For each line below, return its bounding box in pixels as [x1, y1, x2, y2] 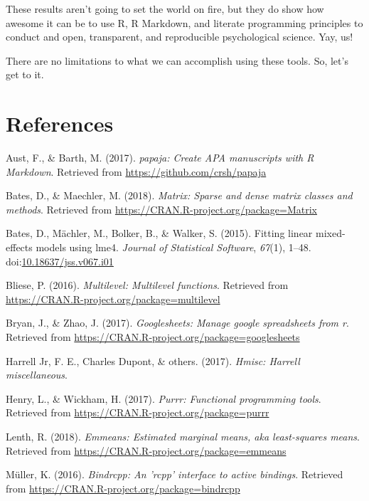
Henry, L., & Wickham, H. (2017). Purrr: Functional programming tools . [6, 391, 321, 406]
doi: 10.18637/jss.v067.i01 [6, 253, 114, 268]
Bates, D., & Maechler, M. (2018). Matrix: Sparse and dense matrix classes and [6, 188, 353, 203]
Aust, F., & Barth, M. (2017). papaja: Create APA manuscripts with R [6, 150, 314, 165]
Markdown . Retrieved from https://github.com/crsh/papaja [6, 164, 267, 179]
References [6, 109, 114, 138]
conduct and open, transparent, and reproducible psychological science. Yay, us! [6, 29, 353, 44]
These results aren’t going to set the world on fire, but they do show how [6, 1, 324, 16]
